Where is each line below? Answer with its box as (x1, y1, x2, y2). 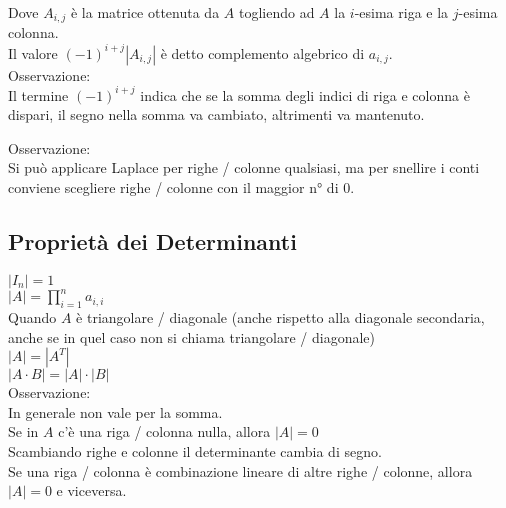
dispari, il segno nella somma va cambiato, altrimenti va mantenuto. (8, 104, 425, 125)
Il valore (8, 42, 58, 63)
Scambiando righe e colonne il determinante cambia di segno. (8, 441, 382, 462)
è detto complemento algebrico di (160, 42, 365, 63)
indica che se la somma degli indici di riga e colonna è (140, 84, 470, 105)
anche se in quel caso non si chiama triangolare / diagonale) (8, 326, 376, 347)
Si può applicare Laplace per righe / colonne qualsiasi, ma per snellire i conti (8, 157, 480, 178)
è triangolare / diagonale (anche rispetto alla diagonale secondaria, (76, 307, 485, 328)
